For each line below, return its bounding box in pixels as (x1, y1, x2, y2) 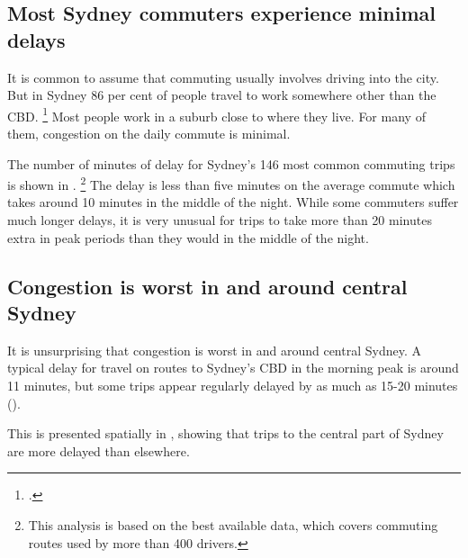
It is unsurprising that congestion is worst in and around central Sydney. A (7, 340, 421, 359)
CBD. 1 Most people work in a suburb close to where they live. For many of (7, 103, 426, 125)
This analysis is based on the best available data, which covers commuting (28, 516, 438, 534)
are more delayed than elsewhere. (7, 441, 190, 460)
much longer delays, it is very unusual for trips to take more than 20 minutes (7, 211, 432, 229)
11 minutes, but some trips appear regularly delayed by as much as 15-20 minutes (7, 376, 458, 395)
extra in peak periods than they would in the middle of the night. (7, 228, 369, 247)
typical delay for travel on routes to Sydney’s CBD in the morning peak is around (7, 358, 459, 377)
